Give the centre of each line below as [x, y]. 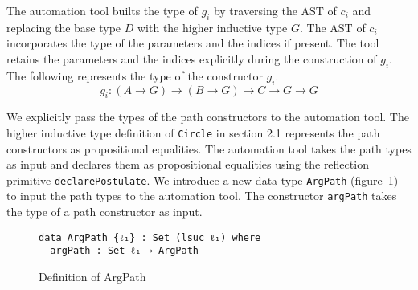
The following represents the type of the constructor [135, 75]
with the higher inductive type [212, 27]
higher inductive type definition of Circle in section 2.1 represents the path [193, 132]
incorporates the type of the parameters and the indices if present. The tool [193, 43]
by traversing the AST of [275, 10]
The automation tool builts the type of [102, 10]
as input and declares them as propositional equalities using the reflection [188, 164]
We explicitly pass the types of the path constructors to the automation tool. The [208, 117]
